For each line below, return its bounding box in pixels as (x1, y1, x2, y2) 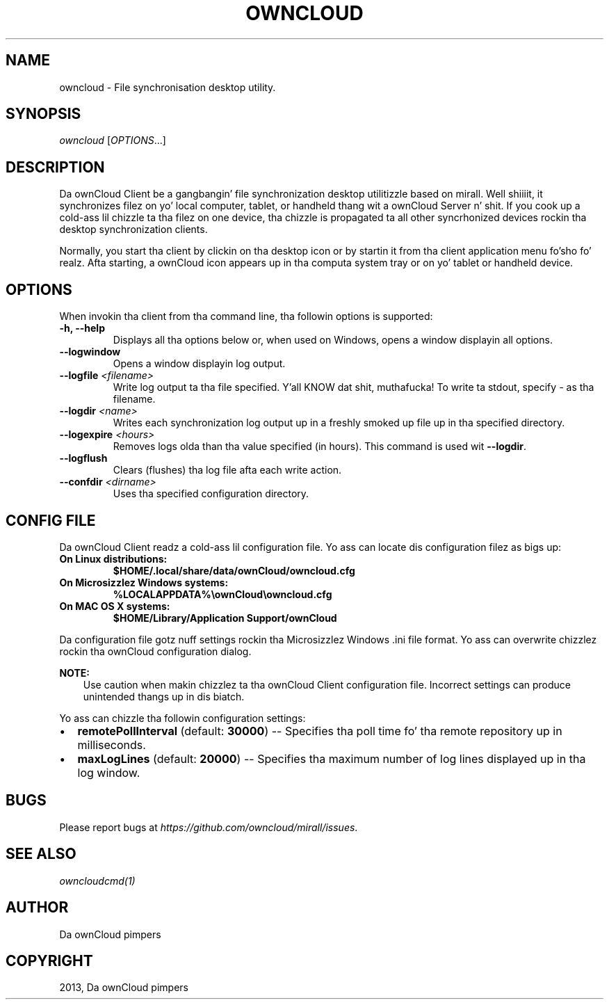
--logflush (59, 452, 108, 465)
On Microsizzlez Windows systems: (59, 576, 229, 588)
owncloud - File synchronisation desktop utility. (59, 81, 276, 93)
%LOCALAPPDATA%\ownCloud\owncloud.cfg (113, 588, 332, 600)
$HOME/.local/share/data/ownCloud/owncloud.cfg (113, 564, 355, 577)
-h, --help (59, 322, 105, 335)
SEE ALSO (6, 845, 76, 863)
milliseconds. (77, 737, 146, 752)
